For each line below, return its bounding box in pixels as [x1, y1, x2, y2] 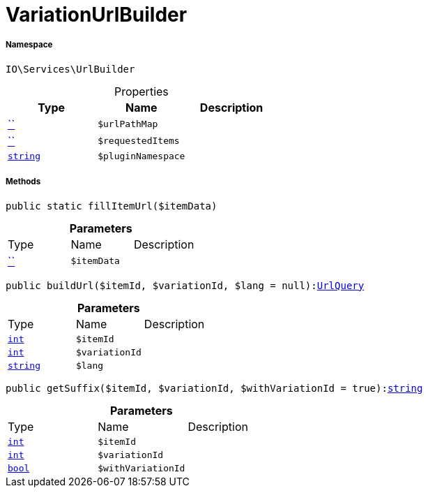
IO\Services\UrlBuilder [6, 63, 135, 75]
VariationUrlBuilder [6, 3, 188, 27]
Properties [114, 84, 169, 98]
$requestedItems [98, 135, 180, 147]
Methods [6, 177, 41, 187]
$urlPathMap [98, 119, 158, 130]
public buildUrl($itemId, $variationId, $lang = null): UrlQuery [6, 279, 365, 291]
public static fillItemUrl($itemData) [6, 200, 217, 212]
